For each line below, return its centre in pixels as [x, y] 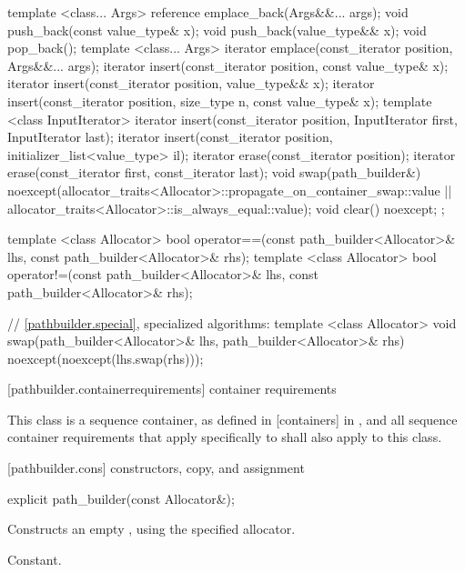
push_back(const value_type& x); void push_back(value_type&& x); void [217, 30]
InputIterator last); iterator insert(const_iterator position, [170, 137]
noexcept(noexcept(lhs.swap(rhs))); [106, 358]
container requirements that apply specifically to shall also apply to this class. [225, 437]
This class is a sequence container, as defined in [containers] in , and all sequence [232, 419]
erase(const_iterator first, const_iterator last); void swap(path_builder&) [214, 172]
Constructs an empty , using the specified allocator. [152, 529]
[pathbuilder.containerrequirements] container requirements [172, 389]
